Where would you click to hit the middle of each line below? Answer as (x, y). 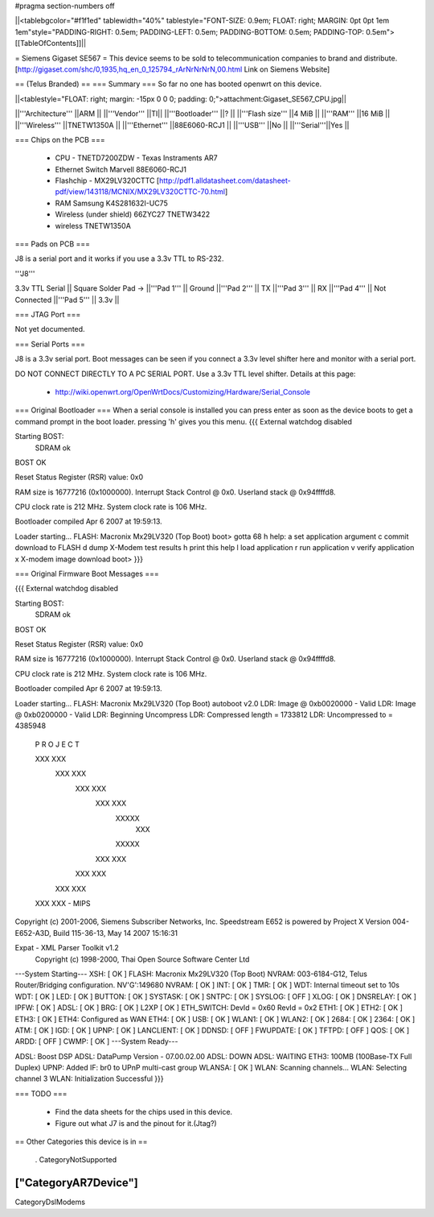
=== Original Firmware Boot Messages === (87, 574)
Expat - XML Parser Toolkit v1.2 (67, 948)
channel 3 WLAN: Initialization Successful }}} (89, 1078)
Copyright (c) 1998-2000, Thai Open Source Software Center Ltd (142, 959)
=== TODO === (41, 1093)
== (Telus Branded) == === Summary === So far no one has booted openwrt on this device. (168, 84)
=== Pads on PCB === (53, 244)
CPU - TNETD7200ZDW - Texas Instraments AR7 (136, 158)
